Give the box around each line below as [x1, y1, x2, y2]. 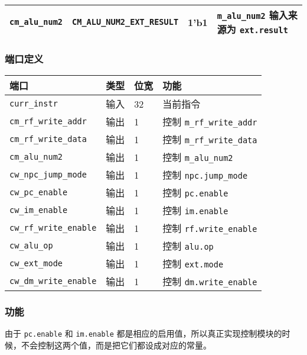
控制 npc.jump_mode [162, 168, 248, 182]
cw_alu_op [9, 241, 53, 251]
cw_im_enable [9, 205, 68, 215]
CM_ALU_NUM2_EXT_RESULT [72, 17, 179, 27]
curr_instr [9, 99, 58, 109]
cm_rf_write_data [9, 134, 87, 144]
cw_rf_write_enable [9, 223, 97, 233]
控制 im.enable [162, 204, 228, 218]
